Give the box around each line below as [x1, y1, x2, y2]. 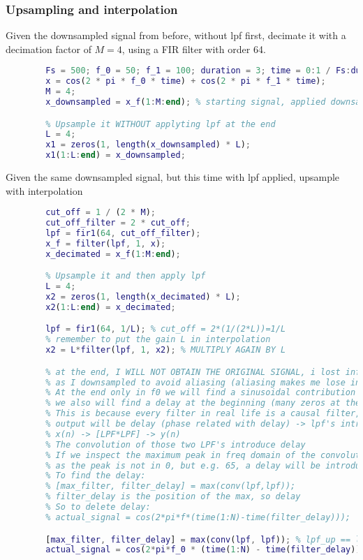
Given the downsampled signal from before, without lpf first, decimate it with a [6, 28, 346, 43]
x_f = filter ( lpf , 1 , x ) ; [45, 238, 166, 249]
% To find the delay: [45, 471, 146, 481]
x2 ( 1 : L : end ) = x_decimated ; [45, 302, 176, 312]
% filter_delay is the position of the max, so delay [45, 492, 301, 502]
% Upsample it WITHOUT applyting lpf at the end [45, 119, 276, 129]
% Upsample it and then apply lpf [45, 271, 206, 281]
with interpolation [6, 183, 83, 198]
